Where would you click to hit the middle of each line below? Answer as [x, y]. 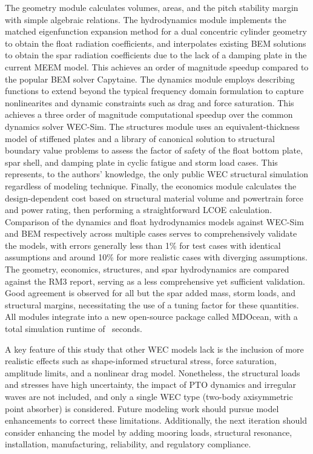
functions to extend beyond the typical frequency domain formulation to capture [154, 91]
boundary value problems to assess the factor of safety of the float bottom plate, [154, 150]
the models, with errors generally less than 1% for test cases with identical [143, 245]
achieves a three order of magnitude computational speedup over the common [149, 114]
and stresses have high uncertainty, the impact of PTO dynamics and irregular [151, 385]
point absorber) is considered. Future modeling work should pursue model [142, 408]
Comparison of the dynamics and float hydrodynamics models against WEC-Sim [154, 221]
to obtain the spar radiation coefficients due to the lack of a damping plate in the [156, 55]
